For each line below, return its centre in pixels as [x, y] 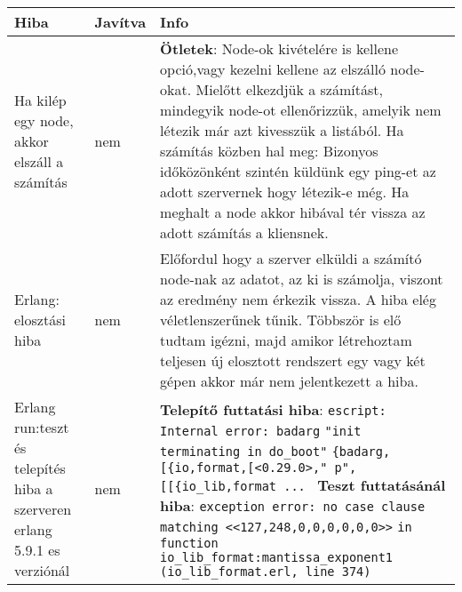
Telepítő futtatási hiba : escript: [273, 409]
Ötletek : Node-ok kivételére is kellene [279, 48]
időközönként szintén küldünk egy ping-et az [298, 171]
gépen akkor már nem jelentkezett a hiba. [289, 381]
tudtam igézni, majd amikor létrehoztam [286, 340]
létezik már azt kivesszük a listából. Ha [282, 130]
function [189, 543]
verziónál [42, 570]
